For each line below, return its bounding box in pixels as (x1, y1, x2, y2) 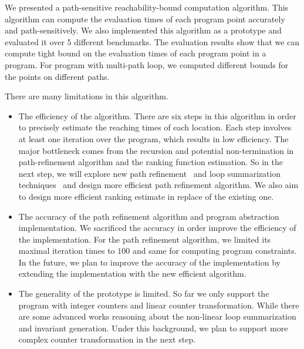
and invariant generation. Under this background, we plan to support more (18, 321, 288, 334)
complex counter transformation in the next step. (18, 333, 196, 345)
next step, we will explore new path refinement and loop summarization (18, 167, 281, 179)
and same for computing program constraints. (132, 244, 297, 257)
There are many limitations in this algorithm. (5, 90, 168, 102)
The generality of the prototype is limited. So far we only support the (18, 287, 269, 300)
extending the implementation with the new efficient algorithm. (18, 267, 246, 280)
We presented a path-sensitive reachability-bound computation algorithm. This (5, 1, 289, 13)
